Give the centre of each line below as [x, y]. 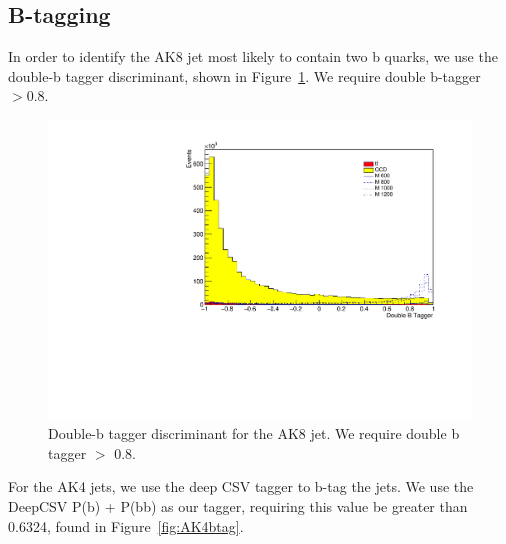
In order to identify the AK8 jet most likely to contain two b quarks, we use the [253, 56]
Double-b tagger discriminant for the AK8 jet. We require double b [254, 433]
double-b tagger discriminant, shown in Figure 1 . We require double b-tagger [244, 75]
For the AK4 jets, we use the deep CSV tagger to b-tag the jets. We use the [241, 486]
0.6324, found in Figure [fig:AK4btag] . [126, 525]
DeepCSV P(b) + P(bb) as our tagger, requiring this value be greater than [238, 506]
